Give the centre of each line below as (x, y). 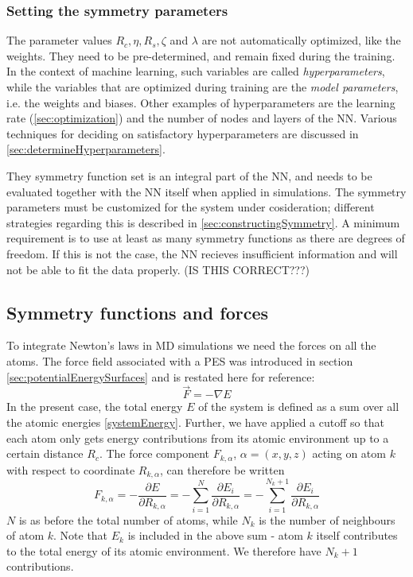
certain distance (45, 453)
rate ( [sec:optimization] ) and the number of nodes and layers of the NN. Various (202, 118)
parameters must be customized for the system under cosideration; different (191, 207)
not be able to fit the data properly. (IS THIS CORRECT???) (158, 269)
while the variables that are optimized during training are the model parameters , (203, 87)
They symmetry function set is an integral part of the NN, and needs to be (189, 175)
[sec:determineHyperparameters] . (86, 149)
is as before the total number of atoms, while (128, 519)
